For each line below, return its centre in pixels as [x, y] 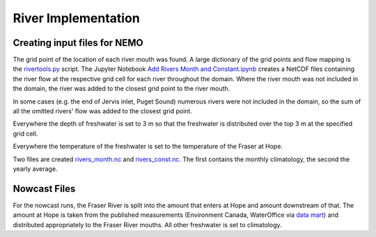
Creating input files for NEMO [78, 43]
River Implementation [77, 18]
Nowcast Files [44, 189]
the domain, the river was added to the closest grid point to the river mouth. [122, 89]
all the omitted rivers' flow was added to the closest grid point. [103, 111]
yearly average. [35, 169]
